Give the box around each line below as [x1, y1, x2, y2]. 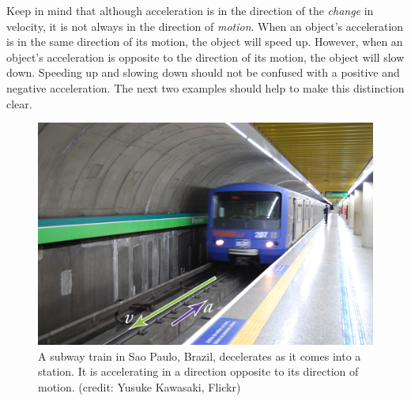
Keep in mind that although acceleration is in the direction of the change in [6, 2, 374, 18]
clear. [6, 95, 32, 112]
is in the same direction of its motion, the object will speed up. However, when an [6, 33, 403, 50]
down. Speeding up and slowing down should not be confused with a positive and [6, 64, 400, 81]
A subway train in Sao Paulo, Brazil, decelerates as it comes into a [38, 347, 361, 364]
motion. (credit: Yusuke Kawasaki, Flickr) [38, 379, 241, 395]
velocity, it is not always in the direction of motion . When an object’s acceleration [6, 17, 404, 34]
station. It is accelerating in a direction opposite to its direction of [38, 363, 359, 380]
